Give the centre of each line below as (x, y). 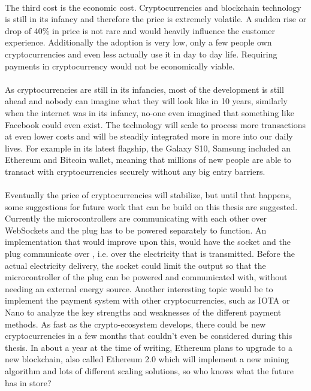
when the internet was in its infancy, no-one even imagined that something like (150, 112)
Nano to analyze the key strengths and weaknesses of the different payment (143, 312)
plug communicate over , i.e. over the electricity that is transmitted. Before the (150, 254)
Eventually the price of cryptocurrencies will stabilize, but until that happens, (148, 195)
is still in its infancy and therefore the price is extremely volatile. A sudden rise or (156, 19)
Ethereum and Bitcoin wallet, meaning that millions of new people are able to (148, 160)
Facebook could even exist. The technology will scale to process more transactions (155, 124)
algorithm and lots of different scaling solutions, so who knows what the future (150, 371)
